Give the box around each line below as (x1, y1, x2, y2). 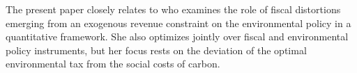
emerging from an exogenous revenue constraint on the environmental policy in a (6, 15, 351, 30)
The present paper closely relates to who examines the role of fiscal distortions (6, 2, 341, 16)
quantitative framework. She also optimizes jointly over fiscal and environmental (6, 29, 349, 44)
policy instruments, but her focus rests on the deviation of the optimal (6, 42, 307, 57)
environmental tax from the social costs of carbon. (6, 56, 220, 71)
